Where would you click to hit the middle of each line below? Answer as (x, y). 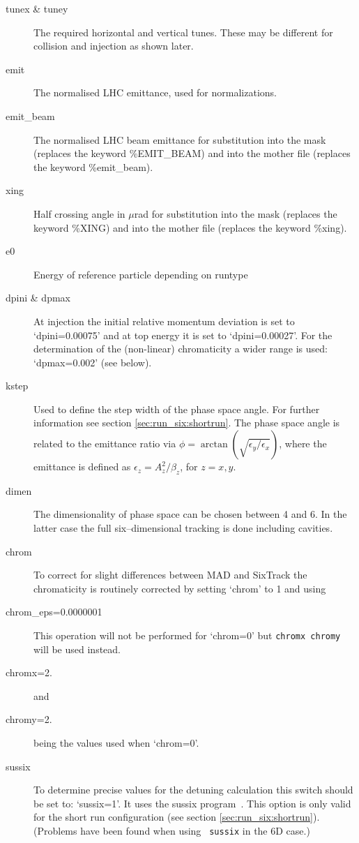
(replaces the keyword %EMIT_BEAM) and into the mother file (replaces (192, 153)
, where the (303, 443)
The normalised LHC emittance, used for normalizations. (155, 92)
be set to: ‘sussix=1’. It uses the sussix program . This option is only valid (192, 803)
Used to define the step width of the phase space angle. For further (177, 409)
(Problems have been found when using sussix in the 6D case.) (172, 831)
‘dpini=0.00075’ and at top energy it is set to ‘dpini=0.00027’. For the (183, 335)
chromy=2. (29, 719)
